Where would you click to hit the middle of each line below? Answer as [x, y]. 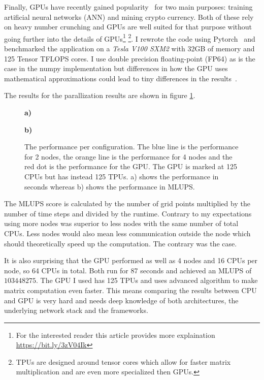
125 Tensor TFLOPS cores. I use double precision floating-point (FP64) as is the [130, 58]
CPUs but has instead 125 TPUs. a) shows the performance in [122, 176]
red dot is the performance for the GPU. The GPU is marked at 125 [131, 166]
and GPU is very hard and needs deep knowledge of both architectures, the [121, 300]
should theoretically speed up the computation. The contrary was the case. [121, 243]
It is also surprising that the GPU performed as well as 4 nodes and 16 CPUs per [131, 260]
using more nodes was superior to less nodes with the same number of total [121, 223]
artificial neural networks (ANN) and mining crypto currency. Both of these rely [129, 17]
